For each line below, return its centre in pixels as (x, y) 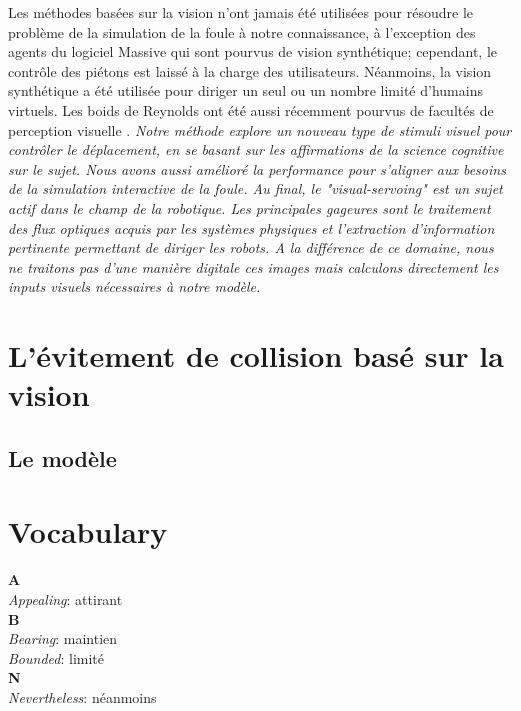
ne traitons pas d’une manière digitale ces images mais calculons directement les (253, 266)
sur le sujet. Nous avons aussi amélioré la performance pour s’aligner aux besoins (257, 168)
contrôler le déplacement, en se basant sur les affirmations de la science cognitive (256, 149)
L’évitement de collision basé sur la (256, 355)
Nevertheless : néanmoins (82, 696)
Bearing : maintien (63, 638)
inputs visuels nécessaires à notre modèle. (134, 286)
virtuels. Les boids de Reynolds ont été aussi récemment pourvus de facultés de (251, 109)
